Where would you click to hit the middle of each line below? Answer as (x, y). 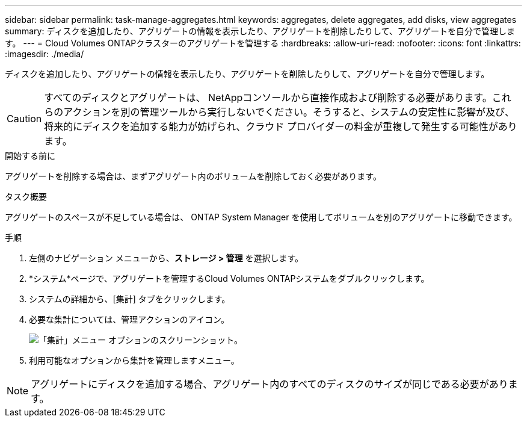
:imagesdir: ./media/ (45, 54)
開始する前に (30, 156)
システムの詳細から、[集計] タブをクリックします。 (130, 299)
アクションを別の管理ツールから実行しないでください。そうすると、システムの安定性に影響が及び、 (289, 112)
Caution (24, 119)
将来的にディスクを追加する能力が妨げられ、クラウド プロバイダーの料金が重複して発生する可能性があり (281, 126)
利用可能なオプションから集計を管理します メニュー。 (134, 360)
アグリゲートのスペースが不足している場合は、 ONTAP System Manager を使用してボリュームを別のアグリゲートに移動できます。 (261, 217)
